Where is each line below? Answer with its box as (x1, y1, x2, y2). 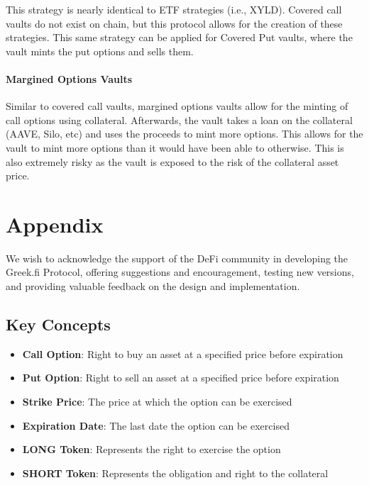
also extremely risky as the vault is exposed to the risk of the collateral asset (6, 154, 339, 169)
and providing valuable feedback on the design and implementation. (6, 279, 300, 294)
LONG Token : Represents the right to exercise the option (22, 442, 281, 457)
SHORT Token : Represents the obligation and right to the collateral (22, 465, 329, 480)
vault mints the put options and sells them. (6, 43, 194, 58)
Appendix (6, 209, 104, 238)
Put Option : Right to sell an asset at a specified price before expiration (22, 370, 339, 385)
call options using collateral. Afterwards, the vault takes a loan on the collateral (6, 112, 353, 127)
